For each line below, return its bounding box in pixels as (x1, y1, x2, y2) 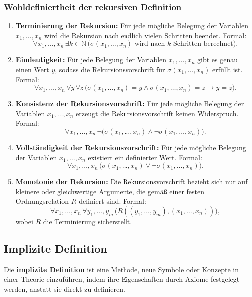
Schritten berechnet (173, 40, 233, 48)
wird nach (134, 40, 165, 48)
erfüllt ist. (212, 64, 243, 74)
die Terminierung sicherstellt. (43, 216, 132, 226)
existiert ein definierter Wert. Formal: (88, 152, 202, 162)
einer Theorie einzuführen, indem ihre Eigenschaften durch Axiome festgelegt (4, 274, 240, 284)
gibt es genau (197, 54, 238, 65)
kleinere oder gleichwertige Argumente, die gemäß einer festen (15, 186, 205, 196)
